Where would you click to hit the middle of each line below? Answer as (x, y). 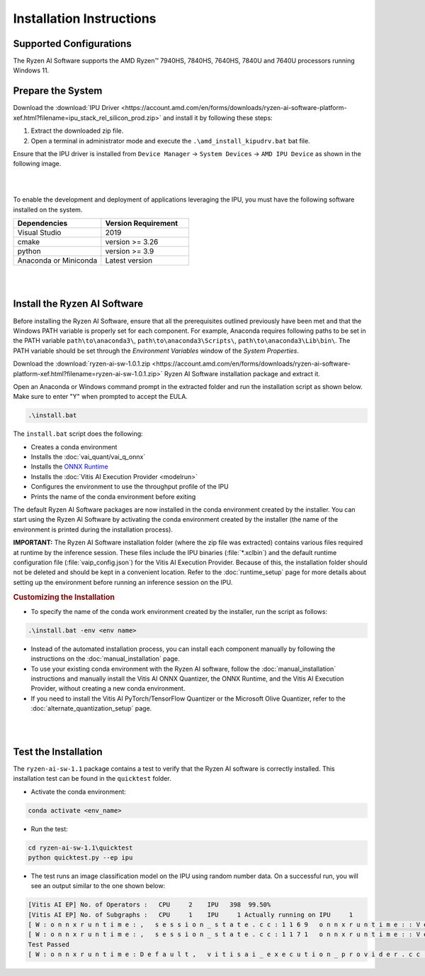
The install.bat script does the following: (78, 434)
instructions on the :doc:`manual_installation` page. (105, 659)
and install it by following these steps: (218, 118)
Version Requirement (142, 224)
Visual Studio (39, 233)
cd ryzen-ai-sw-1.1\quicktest (80, 848)
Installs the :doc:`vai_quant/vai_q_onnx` (88, 457)
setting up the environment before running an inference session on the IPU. (123, 582)
